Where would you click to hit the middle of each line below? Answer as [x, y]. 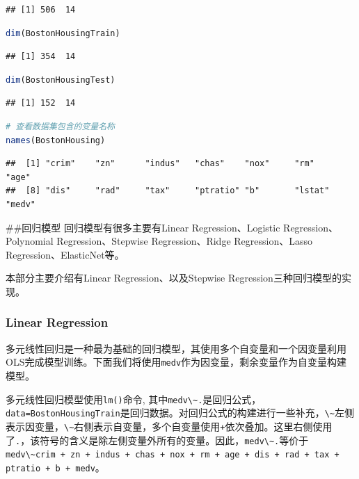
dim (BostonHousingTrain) [63, 33]
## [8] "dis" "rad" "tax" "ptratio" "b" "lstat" [168, 191]
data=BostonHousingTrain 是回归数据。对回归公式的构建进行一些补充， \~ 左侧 [180, 413]
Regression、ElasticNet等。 [65, 254]
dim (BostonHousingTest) [61, 80]
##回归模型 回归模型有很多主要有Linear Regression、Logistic [143, 227]
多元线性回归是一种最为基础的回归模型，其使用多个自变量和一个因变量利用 [176, 348]
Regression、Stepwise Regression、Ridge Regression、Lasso [184, 241]
